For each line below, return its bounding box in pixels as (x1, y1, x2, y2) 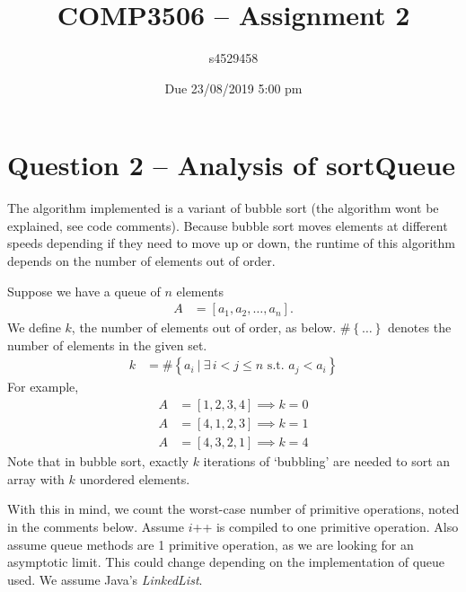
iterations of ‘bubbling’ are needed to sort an (203, 452, 451, 471)
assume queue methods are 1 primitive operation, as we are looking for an (7, 535, 414, 553)
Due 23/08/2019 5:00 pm (164, 78, 303, 97)
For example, (7, 377, 79, 396)
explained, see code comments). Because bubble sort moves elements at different (7, 216, 448, 234)
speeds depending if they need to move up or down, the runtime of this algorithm (7, 234, 455, 252)
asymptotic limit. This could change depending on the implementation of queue (7, 552, 445, 571)
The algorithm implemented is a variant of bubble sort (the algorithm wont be (7, 199, 439, 217)
